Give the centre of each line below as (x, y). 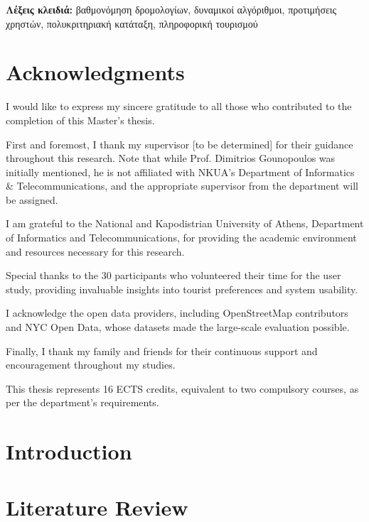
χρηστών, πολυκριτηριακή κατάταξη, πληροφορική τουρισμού (132, 23)
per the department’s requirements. (82, 402)
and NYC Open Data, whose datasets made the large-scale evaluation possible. (178, 327)
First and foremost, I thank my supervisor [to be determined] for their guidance (180, 144)
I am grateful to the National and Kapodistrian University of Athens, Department (185, 223)
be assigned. (32, 199)
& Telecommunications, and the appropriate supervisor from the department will (182, 186)
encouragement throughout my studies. (91, 365)
